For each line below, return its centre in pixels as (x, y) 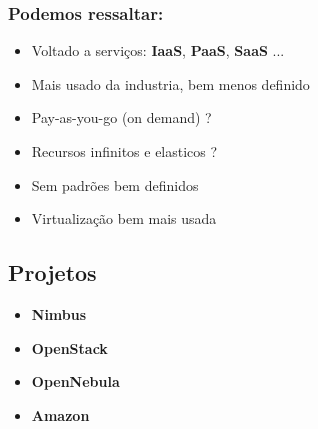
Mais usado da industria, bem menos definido (170, 83)
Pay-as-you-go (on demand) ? (121, 117)
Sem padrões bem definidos (115, 184)
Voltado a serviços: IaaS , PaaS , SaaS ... (158, 50)
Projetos (52, 272)
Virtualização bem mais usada (124, 218)
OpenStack (69, 347)
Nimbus (59, 313)
